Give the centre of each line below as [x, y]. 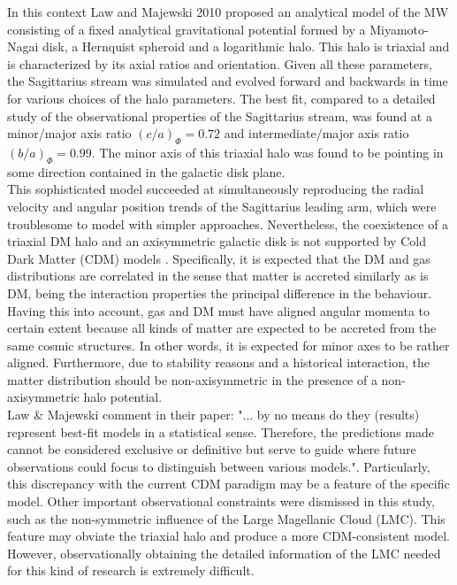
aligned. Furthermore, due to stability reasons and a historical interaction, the [218, 362]
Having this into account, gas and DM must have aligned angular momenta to [219, 310]
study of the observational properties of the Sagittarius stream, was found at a [220, 115]
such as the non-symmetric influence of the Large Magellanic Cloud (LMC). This [226, 518]
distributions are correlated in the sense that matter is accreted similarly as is [218, 276]
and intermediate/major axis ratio [316, 133]
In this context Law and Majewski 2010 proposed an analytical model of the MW [228, 12]
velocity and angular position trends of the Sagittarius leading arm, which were [222, 206]
